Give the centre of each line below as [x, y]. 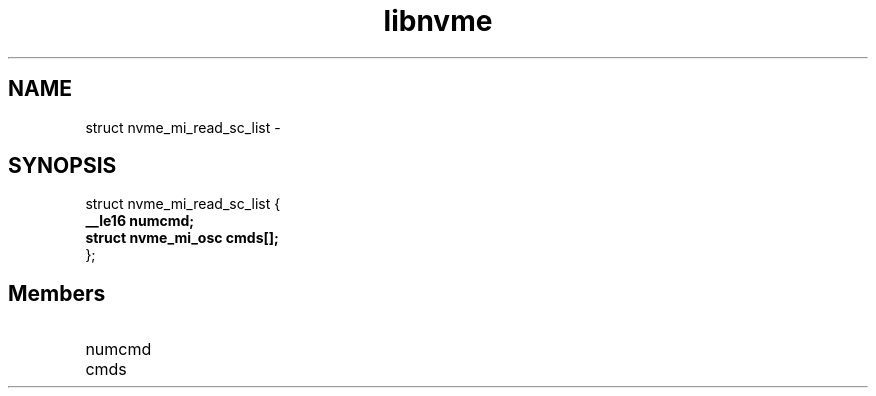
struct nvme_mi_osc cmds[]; [182, 238]
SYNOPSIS [62, 166]
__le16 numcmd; [140, 221]
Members [57, 293]
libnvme [438, 21]
